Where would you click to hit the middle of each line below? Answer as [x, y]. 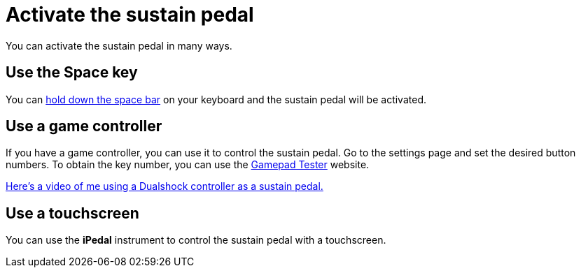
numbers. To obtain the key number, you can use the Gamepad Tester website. [188, 165]
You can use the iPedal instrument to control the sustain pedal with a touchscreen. [196, 240]
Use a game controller [84, 126]
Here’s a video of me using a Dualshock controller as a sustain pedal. [164, 186]
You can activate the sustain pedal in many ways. [119, 45]
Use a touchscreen [72, 213]
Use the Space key [72, 73]
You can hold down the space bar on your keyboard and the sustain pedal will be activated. [216, 99]
